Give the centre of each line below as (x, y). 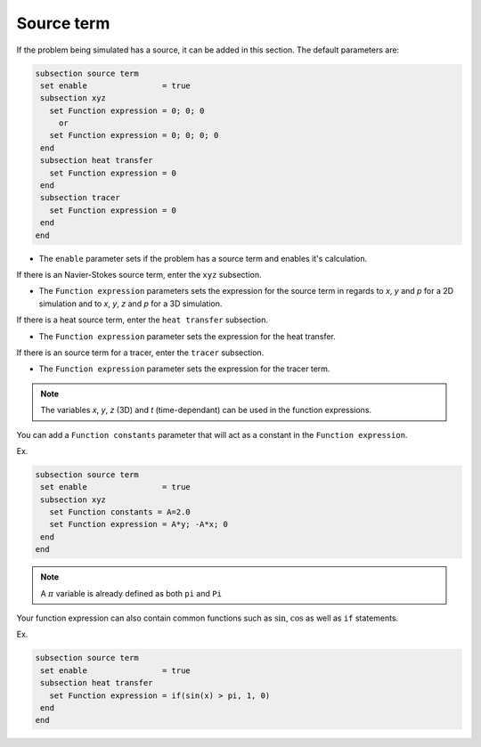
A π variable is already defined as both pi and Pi (131, 593)
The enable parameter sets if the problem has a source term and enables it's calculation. (203, 258)
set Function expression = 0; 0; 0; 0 (134, 135)
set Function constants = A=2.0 (120, 512)
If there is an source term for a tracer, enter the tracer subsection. (140, 353)
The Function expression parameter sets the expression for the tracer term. (184, 369)
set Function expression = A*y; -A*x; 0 (139, 524)
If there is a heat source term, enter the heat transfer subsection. (143, 320)
